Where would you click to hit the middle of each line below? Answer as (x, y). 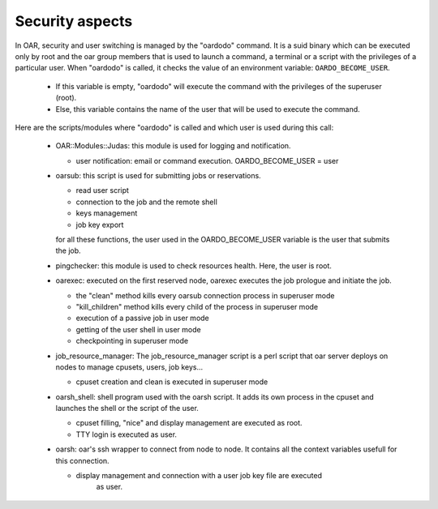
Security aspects (74, 21)
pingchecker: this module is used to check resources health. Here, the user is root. (194, 265)
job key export (100, 225)
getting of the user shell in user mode (139, 329)
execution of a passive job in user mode (143, 318)
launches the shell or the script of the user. (127, 408)
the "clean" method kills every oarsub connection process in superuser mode (205, 295)
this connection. (82, 460)
